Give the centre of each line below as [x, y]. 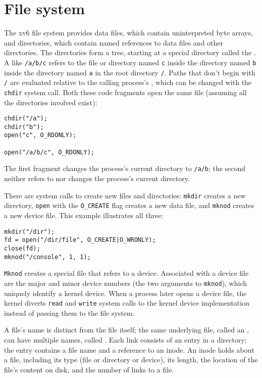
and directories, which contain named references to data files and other [114, 42]
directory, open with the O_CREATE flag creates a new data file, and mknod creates [129, 205]
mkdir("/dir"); [30, 232]
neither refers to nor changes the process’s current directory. [97, 178]
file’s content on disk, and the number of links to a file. [89, 369]
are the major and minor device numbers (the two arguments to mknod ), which [126, 283]
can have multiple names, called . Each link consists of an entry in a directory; [125, 339]
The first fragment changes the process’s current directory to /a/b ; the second [125, 168]
